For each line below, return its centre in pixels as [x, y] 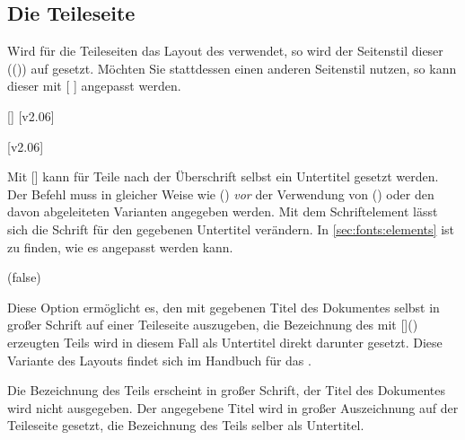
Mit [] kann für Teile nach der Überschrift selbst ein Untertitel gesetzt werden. [223, 176]
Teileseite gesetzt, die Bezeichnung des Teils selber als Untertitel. [186, 425]
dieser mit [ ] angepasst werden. [94, 86]
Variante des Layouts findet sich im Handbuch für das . [159, 360]
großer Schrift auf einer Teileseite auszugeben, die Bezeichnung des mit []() [213, 325]
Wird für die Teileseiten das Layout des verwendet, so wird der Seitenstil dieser [225, 51]
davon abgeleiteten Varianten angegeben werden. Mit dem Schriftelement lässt [223, 211]
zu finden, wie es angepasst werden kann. [120, 246]
